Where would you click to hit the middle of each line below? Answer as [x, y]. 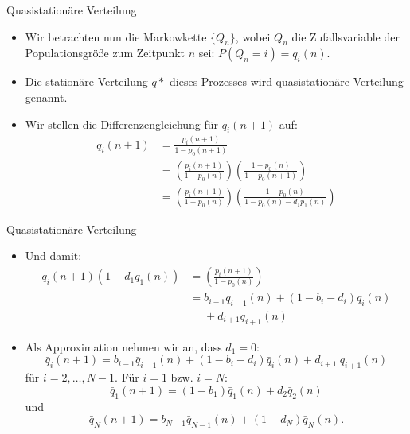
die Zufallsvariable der [346, 36]
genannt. [46, 97]
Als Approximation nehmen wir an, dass [123, 346]
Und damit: [53, 256]
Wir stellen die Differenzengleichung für [122, 124]
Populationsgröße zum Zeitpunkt [105, 53]
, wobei [253, 36]
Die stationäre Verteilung [86, 81]
